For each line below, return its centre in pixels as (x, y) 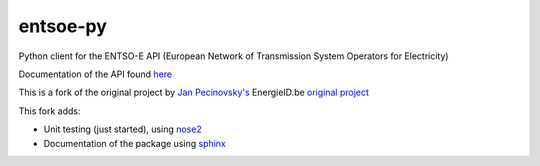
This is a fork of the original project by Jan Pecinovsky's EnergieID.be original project (194, 92)
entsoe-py (62, 26)
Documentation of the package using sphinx (135, 143)
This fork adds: (49, 111)
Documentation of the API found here (95, 74)
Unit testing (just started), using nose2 (122, 129)
